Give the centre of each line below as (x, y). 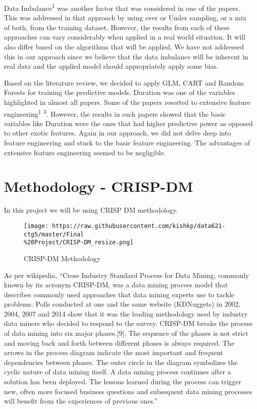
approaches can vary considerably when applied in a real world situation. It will (125, 37)
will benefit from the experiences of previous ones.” (81, 401)
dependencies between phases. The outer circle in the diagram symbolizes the (121, 362)
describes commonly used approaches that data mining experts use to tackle (119, 294)
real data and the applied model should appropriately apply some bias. (111, 66)
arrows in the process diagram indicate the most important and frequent (114, 352)
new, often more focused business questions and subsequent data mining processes (128, 391)
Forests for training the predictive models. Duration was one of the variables (120, 92)
